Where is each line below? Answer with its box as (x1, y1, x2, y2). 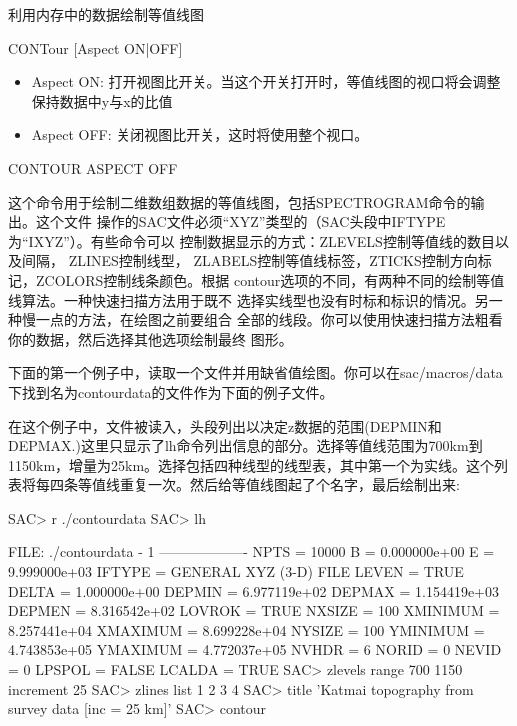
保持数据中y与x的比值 (31, 90, 173, 111)
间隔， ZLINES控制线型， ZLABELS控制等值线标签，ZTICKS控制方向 (21, 250, 478, 271)
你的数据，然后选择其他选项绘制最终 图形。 (8, 328, 293, 349)
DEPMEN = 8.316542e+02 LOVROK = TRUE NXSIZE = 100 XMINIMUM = (8, 600, 500, 621)
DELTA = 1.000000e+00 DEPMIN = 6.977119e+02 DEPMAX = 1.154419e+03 (8, 580, 499, 601)
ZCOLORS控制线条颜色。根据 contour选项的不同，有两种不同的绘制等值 (35, 269, 505, 290)
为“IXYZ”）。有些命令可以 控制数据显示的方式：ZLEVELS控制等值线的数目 (8, 230, 495, 251)
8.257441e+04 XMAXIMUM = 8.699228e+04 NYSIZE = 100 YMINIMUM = (8, 619, 485, 640)
